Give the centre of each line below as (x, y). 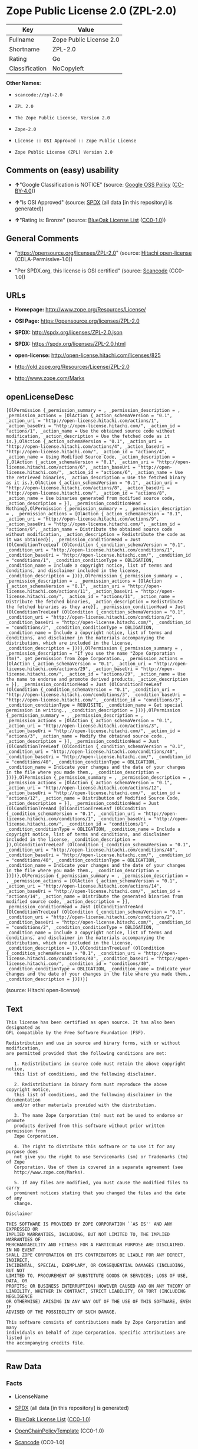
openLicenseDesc (40, 397)
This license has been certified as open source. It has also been (91, 1022)
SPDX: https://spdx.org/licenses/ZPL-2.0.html (70, 344)
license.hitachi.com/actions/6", (47, 467)
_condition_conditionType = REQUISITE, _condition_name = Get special (95, 705)
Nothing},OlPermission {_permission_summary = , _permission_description (99, 509)
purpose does (22, 1152)
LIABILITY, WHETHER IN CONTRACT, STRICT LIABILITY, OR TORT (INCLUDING (96, 1291)
